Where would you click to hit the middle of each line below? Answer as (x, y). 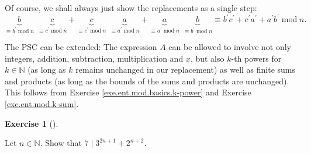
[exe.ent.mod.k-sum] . (42, 104)
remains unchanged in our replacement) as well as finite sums (186, 70)
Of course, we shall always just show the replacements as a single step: (131, 8)
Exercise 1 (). (32, 123)
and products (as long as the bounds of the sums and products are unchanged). (147, 81)
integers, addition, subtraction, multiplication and (94, 58)
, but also (207, 58)
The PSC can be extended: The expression (81, 47)
